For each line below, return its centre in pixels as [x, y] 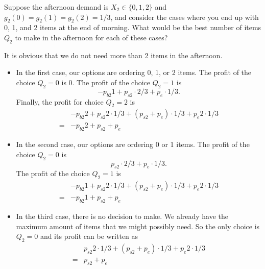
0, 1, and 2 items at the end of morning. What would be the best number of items [133, 27]
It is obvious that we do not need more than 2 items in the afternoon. [113, 55]
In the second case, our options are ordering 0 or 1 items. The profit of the [133, 144]
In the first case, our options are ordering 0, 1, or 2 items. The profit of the [134, 72]
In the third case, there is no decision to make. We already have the [122, 216]
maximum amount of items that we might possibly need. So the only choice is [138, 226]
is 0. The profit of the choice [106, 82]
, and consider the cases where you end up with [185, 17]
